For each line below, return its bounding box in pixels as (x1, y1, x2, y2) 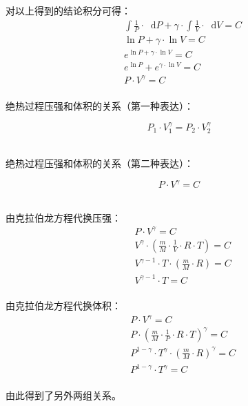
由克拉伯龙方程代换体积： (6, 298, 121, 313)
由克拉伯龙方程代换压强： (6, 210, 121, 224)
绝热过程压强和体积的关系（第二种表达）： (6, 155, 194, 170)
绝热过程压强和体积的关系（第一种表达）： (6, 98, 194, 113)
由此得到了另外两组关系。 (6, 387, 121, 402)
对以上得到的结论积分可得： (6, 3, 131, 17)
